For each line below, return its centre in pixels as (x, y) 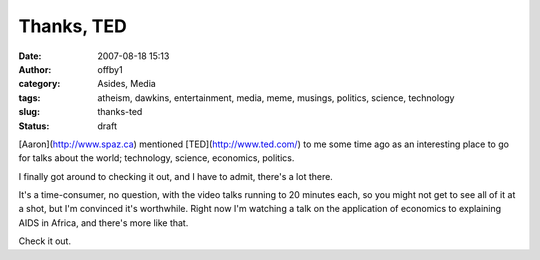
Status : (34, 126)
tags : (29, 97)
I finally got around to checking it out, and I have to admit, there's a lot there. (176, 176)
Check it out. (45, 241)
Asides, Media (127, 84)
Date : (30, 56)
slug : (29, 112)
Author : (35, 69)
